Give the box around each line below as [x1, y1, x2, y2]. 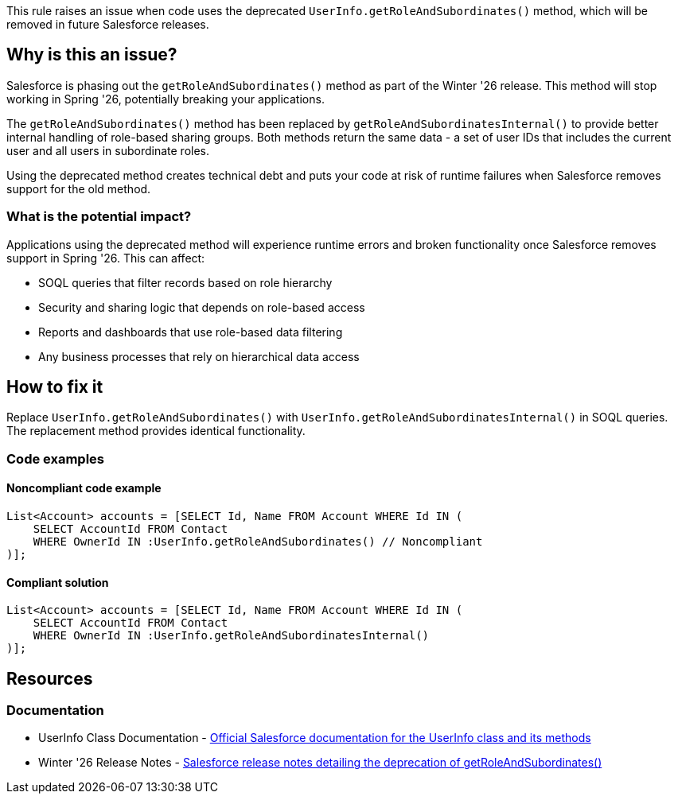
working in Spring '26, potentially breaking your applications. [6, 91, 325, 106]
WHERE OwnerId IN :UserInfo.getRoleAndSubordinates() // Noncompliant [33, 535, 483, 549]
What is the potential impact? [6, 208, 192, 225]
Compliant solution [6, 575, 109, 589]
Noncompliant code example [6, 481, 162, 495]
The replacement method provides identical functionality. [6, 424, 306, 438]
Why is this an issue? [6, 45, 177, 65]
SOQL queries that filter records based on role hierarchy [38, 275, 333, 289]
